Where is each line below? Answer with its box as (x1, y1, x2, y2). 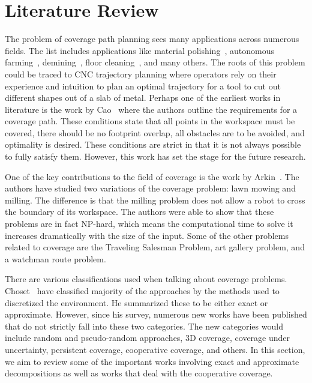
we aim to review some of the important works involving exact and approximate (5, 355, 299, 367)
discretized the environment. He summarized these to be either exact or (5, 296, 268, 309)
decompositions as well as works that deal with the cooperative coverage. (5, 367, 273, 379)
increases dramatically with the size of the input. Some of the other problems (5, 229, 289, 241)
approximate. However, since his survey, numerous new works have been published (5, 308, 307, 321)
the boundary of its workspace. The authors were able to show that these (5, 205, 274, 218)
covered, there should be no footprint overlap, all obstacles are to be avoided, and (5, 126, 305, 139)
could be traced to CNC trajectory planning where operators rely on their (5, 67, 277, 80)
